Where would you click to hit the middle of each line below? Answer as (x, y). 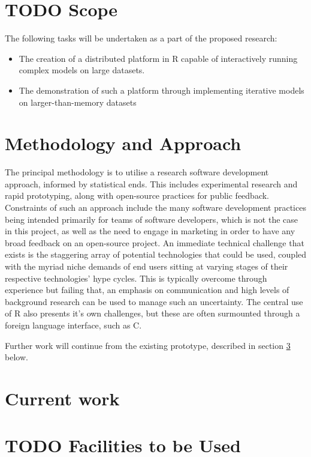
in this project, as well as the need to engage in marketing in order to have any (150, 231)
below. (16, 357)
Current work (62, 398)
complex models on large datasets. (82, 70)
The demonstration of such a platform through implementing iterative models (161, 90)
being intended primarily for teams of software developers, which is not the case (152, 219)
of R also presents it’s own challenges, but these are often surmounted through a (153, 313)
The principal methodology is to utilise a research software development (137, 172)
